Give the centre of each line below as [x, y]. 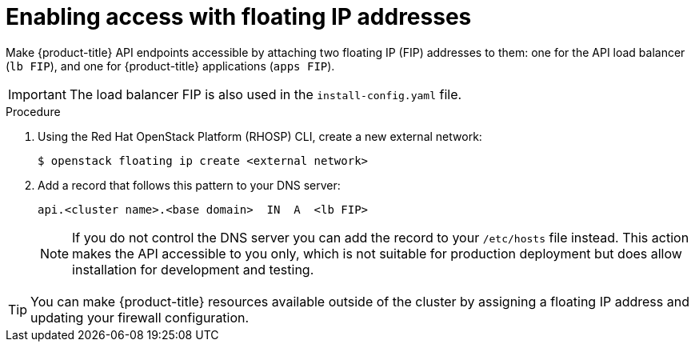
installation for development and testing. [193, 269]
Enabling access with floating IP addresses [239, 17]
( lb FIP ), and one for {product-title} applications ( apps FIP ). [170, 66]
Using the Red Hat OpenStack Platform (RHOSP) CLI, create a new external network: [260, 136]
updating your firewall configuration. [140, 317]
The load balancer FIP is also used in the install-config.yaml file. [266, 94]
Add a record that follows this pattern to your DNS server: [189, 185]
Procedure [33, 111]
